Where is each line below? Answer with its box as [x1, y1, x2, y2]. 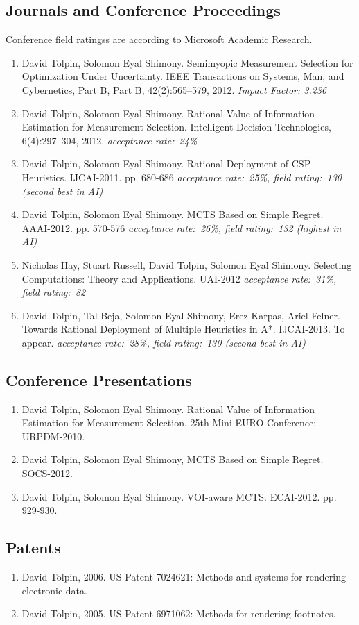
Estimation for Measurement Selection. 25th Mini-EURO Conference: [21, 415, 317, 430]
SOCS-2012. [21, 466, 73, 481]
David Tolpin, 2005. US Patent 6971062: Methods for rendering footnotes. [21, 606, 336, 621]
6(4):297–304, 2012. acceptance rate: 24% [21, 133, 198, 147]
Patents [6, 537, 61, 558]
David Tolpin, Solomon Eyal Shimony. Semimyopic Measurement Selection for [21, 55, 353, 69]
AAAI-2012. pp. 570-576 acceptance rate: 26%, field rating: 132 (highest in [21, 220, 342, 235]
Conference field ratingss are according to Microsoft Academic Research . [6, 32, 313, 47]
